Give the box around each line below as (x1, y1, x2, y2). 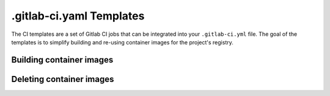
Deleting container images (11, 74, 114, 84)
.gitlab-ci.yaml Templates (11, 9, 145, 22)
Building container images (11, 55, 114, 65)
